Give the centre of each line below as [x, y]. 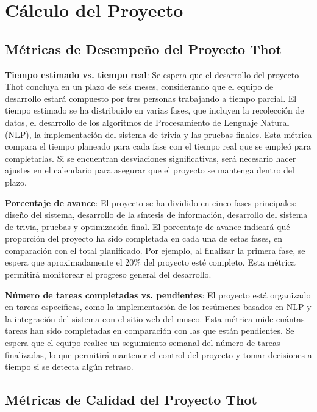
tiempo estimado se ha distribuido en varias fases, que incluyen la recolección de [155, 110]
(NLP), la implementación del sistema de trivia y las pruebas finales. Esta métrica [158, 134]
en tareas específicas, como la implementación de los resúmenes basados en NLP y [158, 307]
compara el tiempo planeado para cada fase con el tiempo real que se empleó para [158, 146]
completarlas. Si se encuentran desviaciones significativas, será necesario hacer [151, 158]
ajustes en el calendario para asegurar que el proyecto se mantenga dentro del [150, 170]
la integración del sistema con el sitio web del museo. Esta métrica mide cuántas [155, 318]
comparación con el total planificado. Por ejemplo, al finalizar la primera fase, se [155, 250]
